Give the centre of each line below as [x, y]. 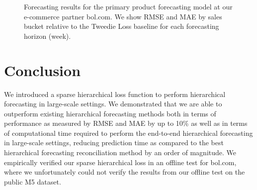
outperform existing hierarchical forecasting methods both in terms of [110, 113]
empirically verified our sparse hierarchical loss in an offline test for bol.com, [120, 162]
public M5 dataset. [33, 181]
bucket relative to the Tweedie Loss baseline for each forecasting [122, 26]
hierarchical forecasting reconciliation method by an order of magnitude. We [120, 152]
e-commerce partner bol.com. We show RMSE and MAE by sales [123, 16]
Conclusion [43, 70]
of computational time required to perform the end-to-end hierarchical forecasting [128, 133]
